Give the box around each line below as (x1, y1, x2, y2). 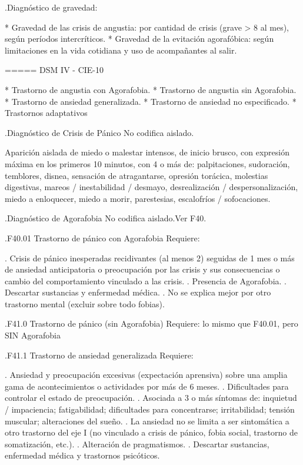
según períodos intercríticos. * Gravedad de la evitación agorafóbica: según (5, 32, 274, 45)
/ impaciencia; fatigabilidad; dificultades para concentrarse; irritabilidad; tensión (5, 403, 295, 416)
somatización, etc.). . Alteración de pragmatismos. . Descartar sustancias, (5, 437, 269, 450)
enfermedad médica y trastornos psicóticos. (5, 449, 160, 461)
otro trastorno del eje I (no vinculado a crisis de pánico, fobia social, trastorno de (5, 426, 298, 439)
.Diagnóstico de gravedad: (5, 1, 98, 13)
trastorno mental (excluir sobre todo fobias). (5, 297, 165, 310)
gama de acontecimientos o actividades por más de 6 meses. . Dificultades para (5, 380, 289, 392)
